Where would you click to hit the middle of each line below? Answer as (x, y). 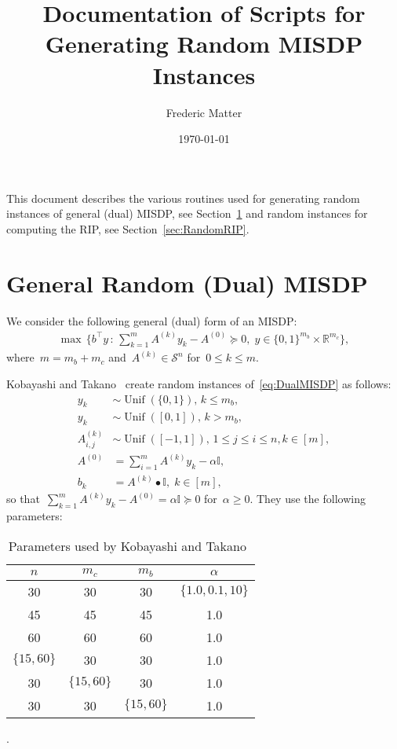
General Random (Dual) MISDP (187, 283)
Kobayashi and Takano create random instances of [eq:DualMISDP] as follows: (199, 384)
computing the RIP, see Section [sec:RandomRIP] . (128, 228)
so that (23, 499)
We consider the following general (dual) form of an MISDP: (152, 320)
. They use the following (308, 499)
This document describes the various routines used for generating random (183, 198)
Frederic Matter (204, 112)
